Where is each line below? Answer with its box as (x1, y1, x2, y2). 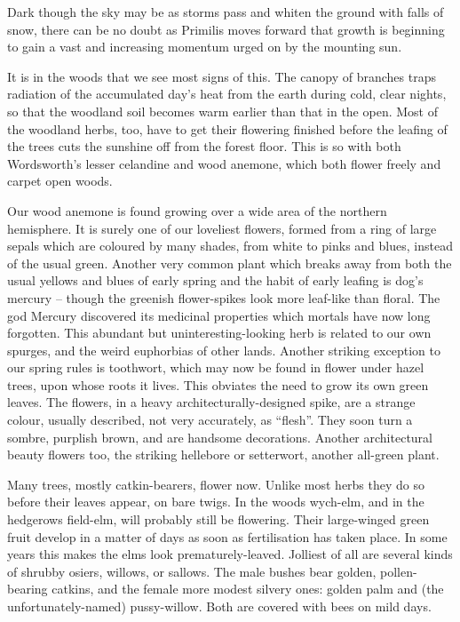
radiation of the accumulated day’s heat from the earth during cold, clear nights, (7, 84, 447, 103)
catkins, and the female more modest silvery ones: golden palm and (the (52, 579, 444, 598)
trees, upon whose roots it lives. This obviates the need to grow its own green (7, 375, 429, 394)
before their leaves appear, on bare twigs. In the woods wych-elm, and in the (7, 492, 424, 511)
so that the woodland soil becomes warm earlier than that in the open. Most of (7, 101, 438, 120)
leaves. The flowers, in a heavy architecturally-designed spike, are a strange (7, 393, 416, 411)
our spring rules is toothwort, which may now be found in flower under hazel (7, 358, 424, 377)
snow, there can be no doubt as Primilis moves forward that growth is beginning (7, 20, 445, 38)
